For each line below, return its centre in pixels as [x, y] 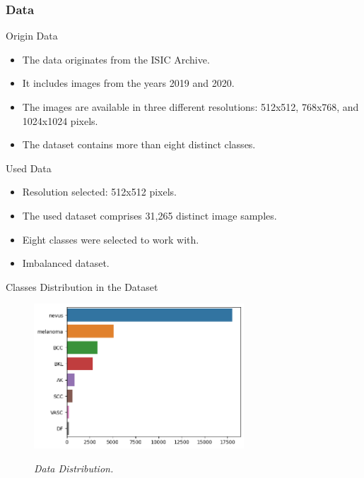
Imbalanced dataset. [66, 263]
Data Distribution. [74, 468]
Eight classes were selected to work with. [111, 239]
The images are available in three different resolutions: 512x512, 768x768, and [190, 107]
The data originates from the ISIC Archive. [116, 59]
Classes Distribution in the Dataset [82, 286]
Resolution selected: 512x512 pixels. [99, 192]
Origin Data [32, 36]
